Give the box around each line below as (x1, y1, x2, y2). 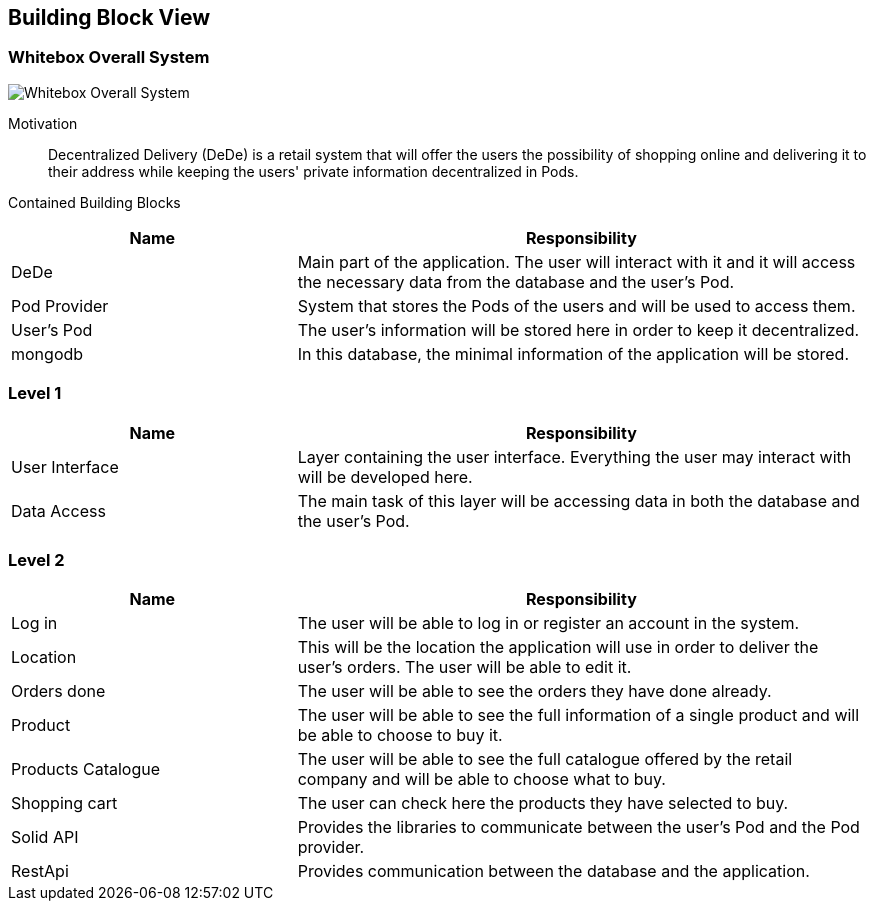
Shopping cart (11, 793, 118, 814)
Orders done (11, 681, 106, 702)
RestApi (11, 861, 69, 882)
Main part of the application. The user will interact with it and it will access (297, 251, 856, 272)
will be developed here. (297, 466, 473, 487)
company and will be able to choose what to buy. (297, 769, 666, 790)
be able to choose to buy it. (297, 725, 503, 746)
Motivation (8, 114, 78, 132)
